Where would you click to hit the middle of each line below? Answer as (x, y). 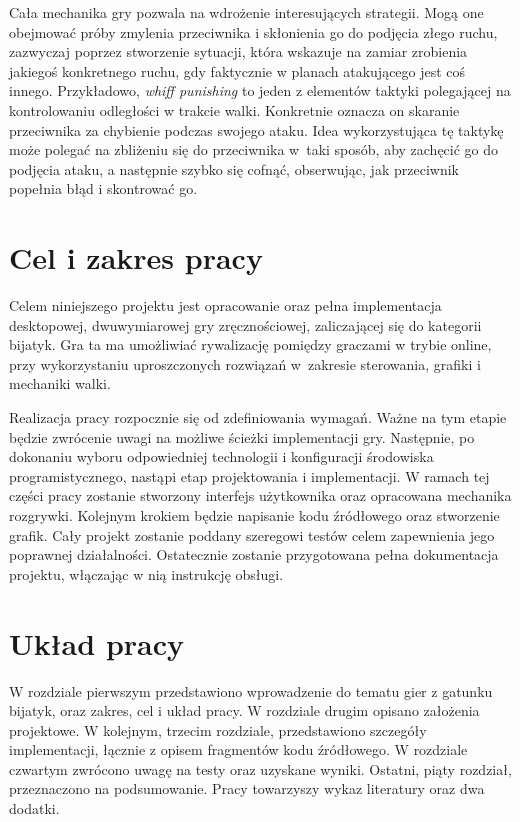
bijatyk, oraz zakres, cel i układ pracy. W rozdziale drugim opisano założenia (244, 710)
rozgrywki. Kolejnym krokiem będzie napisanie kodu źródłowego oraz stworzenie (254, 515)
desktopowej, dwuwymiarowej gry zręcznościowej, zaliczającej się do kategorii (245, 324)
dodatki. (34, 808)
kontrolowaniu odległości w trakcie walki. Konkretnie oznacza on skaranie (234, 109)
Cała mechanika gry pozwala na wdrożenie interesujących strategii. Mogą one (246, 12)
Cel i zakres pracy (136, 257)
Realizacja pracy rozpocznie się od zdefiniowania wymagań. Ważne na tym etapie (258, 417)
